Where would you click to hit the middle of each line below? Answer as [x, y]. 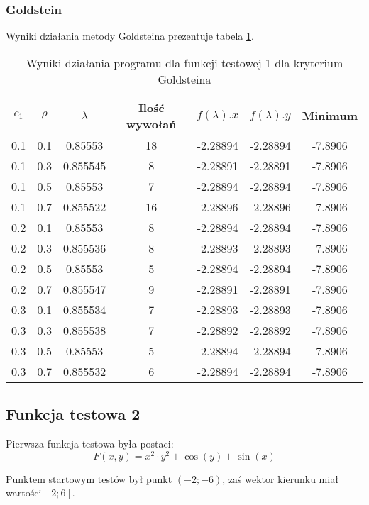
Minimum [330, 116]
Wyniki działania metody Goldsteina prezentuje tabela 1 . [130, 36]
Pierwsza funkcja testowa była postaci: [90, 444]
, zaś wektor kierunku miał [280, 478]
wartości [24, 493]
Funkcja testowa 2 [73, 414]
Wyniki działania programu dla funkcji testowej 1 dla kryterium [184, 62]
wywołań [152, 123]
